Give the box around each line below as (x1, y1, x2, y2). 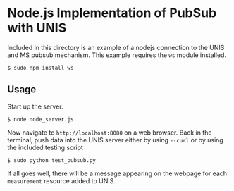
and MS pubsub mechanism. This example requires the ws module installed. (7, 51, 227, 59)
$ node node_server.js (7, 116, 74, 123)
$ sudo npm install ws (7, 64, 74, 71)
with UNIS (7, 20, 67, 36)
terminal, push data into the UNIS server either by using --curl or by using (7, 135, 223, 144)
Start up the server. (7, 102, 63, 111)
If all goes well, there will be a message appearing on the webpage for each (7, 169, 228, 178)
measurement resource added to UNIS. (7, 176, 116, 185)
